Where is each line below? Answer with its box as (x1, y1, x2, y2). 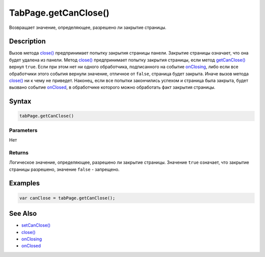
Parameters (9, 127, 38, 133)
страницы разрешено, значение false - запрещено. (9, 166, 120, 172)
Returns (9, 149, 29, 156)
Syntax (9, 97, 31, 105)
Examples (9, 179, 40, 187)
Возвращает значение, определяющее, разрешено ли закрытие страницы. (9, 25, 167, 30)
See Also (9, 209, 37, 218)
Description (9, 37, 46, 46)
